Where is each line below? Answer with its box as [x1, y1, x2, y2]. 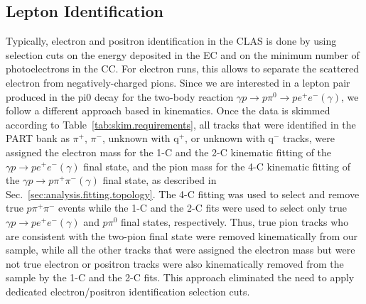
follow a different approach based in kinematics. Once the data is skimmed [6, 103, 330, 118]
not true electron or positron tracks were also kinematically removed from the [6, 256, 344, 271]
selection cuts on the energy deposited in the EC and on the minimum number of [6, 47, 360, 62]
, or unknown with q [185, 131, 274, 146]
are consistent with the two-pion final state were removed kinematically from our [6, 228, 358, 243]
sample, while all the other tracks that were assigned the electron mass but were [6, 242, 355, 257]
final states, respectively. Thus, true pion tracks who [120, 214, 349, 229]
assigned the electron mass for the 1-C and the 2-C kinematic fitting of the [6, 144, 332, 159]
